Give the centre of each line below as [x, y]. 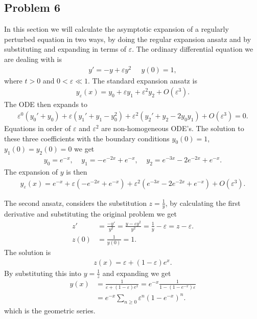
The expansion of [31, 172]
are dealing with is [33, 59]
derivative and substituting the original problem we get [90, 214]
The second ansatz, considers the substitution [75, 203]
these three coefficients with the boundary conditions [87, 138]
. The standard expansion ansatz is [143, 80]
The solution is [28, 252]
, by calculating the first [203, 203]
